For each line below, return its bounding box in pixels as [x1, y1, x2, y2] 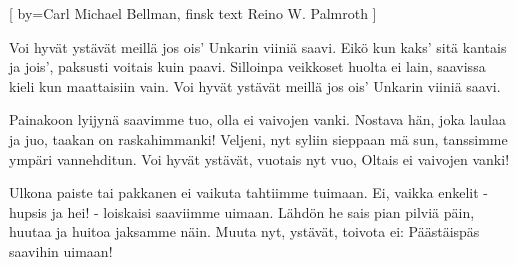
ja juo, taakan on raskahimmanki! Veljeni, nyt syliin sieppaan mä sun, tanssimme [9, 128, 508, 149]
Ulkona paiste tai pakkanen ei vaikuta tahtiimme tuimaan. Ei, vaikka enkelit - [9, 182, 489, 203]
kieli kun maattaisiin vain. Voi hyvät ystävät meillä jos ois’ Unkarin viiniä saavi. [9, 75, 501, 96]
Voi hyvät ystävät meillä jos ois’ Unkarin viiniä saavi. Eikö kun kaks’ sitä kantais [9, 36, 507, 57]
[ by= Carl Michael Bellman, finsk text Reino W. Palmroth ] [9, 3, 377, 23]
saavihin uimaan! [9, 240, 113, 261]
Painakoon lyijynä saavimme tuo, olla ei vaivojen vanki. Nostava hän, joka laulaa [9, 109, 506, 130]
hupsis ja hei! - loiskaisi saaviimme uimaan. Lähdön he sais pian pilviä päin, [9, 201, 475, 222]
